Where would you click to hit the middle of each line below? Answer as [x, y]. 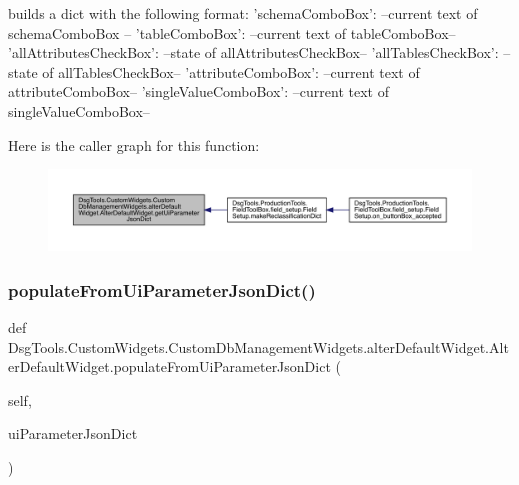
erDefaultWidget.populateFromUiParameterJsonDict [169, 366]
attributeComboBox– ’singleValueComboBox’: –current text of [198, 91]
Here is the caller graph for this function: [134, 144]
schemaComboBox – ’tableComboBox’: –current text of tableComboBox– [232, 32]
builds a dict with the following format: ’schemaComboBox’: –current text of [243, 13]
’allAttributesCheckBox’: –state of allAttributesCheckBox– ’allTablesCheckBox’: [253, 52]
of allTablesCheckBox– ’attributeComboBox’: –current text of [231, 71]
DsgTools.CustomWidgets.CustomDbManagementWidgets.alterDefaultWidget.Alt [258, 346]
